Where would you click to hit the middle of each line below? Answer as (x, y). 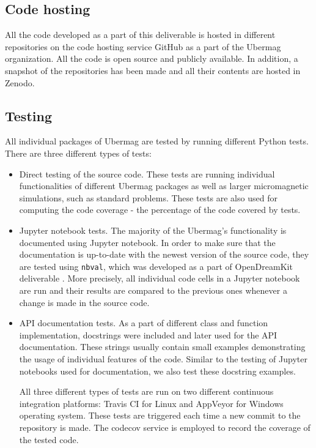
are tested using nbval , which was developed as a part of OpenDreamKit (156, 266)
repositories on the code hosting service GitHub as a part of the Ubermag (143, 46)
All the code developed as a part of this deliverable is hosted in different (140, 35)
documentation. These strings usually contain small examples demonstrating (162, 347)
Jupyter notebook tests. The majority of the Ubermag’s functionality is (153, 230)
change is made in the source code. (84, 302)
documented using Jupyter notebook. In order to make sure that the (147, 242)
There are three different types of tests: (78, 153)
